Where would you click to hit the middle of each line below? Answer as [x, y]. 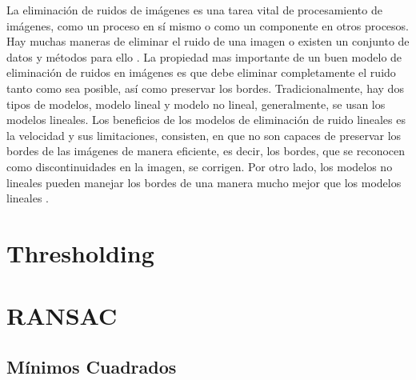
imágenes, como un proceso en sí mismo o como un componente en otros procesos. [208, 25]
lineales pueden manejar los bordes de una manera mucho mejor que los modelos [204, 182]
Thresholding [80, 252]
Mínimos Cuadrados [92, 366]
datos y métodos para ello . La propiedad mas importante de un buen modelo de [204, 56]
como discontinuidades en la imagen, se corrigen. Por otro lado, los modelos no [200, 166]
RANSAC [62, 316]
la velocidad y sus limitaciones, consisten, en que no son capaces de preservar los [204, 135]
